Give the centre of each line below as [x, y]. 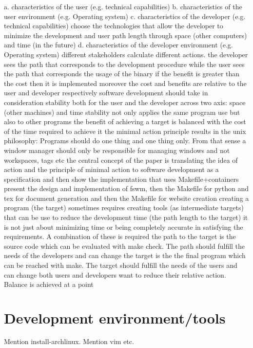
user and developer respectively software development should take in [106, 93]
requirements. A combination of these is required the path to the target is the [120, 236]
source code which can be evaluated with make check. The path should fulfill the [125, 246]
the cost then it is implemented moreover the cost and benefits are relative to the [125, 83]
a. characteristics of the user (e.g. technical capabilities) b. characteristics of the [123, 6]
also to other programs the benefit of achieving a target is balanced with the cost [125, 121]
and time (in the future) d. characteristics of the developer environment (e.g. [118, 45]
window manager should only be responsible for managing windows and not [117, 150]
